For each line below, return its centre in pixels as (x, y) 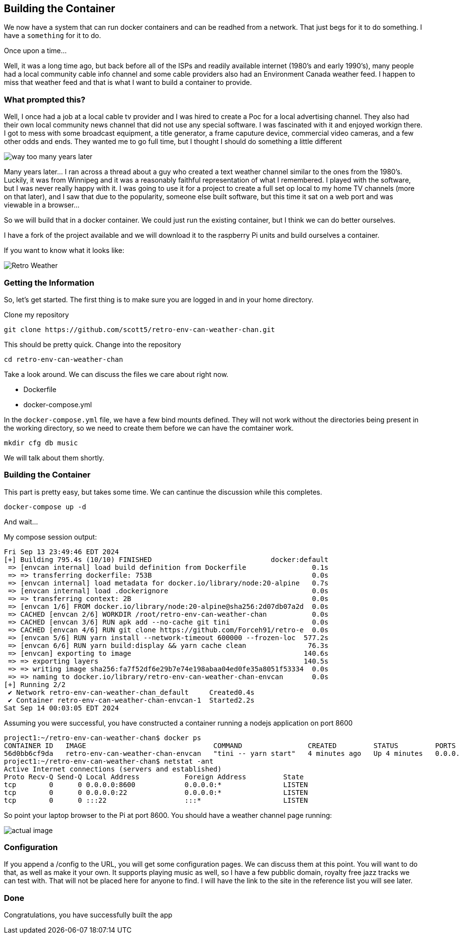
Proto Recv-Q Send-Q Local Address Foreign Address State (154, 777)
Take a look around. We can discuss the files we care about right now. (116, 374)
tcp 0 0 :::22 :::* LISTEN (156, 800)
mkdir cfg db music (41, 443)
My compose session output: (50, 537)
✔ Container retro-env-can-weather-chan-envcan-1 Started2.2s (131, 700)
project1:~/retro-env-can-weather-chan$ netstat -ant (109, 761)
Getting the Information (49, 282)
